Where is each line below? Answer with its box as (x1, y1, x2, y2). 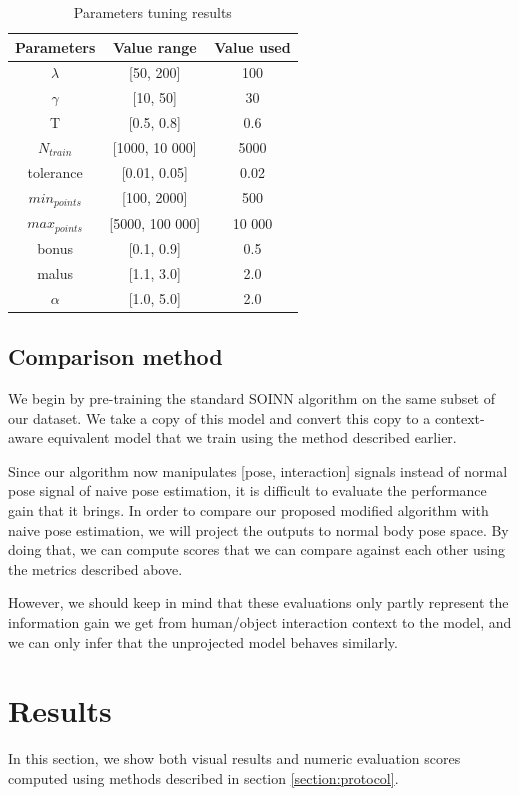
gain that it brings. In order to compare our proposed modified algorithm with (8, 500, 489, 521)
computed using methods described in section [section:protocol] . (8, 767, 399, 788)
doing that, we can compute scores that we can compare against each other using (8, 539, 505, 560)
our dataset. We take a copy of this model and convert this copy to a (8, 407, 431, 428)
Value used (214, 36, 291, 57)
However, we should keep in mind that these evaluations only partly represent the (8, 592, 509, 613)
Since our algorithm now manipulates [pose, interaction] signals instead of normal (8, 460, 508, 481)
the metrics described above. (8, 558, 183, 579)
